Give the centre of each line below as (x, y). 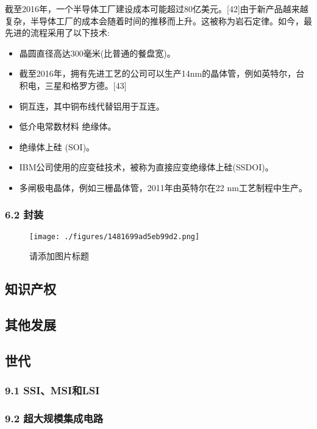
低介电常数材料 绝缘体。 (68, 126)
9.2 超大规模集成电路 (54, 418)
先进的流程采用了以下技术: (57, 33)
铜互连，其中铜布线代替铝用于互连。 (92, 106)
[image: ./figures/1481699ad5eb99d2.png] (115, 236)
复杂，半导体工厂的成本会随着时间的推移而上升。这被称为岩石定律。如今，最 (158, 20)
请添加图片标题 (59, 256)
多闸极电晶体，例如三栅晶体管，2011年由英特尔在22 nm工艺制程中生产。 (163, 187)
